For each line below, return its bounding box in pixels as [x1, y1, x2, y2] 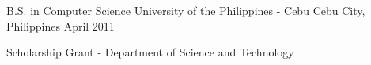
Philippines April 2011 [6, 17, 115, 34]
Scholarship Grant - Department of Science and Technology [6, 44, 294, 60]
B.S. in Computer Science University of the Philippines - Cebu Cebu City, [6, 2, 365, 18]
